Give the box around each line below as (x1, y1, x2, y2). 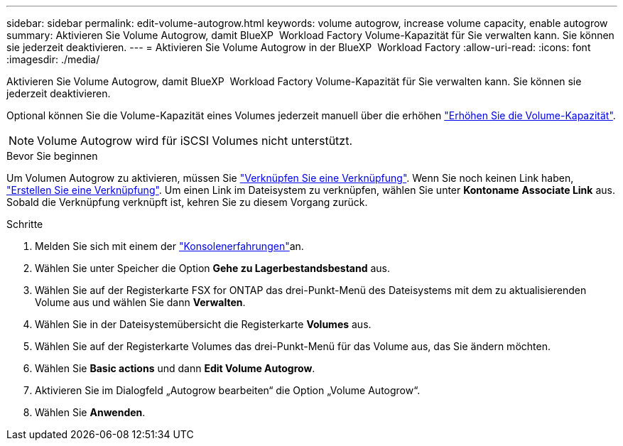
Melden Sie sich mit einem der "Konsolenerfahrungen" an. (35, 240, 304, 252)
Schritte (6, 218, 43, 230)
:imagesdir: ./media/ (6, 53, 100, 65)
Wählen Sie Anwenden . (35, 406, 146, 418)
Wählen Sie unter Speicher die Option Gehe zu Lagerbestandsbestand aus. (35, 262, 390, 274)
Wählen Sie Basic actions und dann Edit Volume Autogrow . (35, 362, 315, 374)
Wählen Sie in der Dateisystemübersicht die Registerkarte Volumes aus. (35, 318, 372, 330)
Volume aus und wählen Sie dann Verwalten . (35, 296, 246, 308)
